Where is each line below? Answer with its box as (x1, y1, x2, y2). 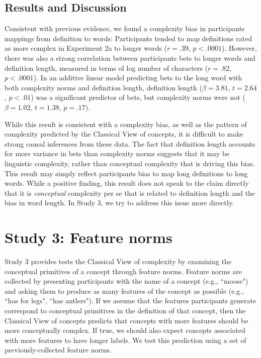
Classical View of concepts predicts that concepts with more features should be (5, 315, 248, 325)
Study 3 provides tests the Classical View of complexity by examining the (5, 256, 232, 267)
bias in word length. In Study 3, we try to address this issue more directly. (5, 197, 234, 208)
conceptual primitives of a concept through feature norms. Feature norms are (5, 266, 242, 276)
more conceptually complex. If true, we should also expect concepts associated (5, 325, 245, 335)
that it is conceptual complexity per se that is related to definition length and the (5, 187, 255, 198)
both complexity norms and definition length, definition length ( (5, 82, 202, 92)
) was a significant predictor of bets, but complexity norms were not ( (31, 92, 245, 102)
